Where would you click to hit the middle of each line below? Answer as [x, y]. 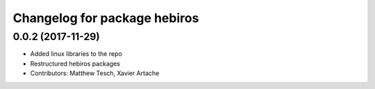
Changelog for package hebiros [106, 18]
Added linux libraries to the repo [76, 54]
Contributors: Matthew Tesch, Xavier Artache [95, 73]
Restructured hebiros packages [75, 63]
